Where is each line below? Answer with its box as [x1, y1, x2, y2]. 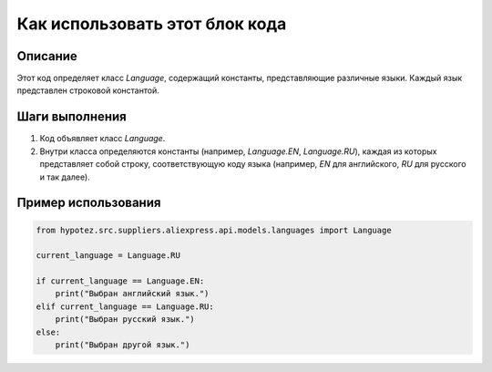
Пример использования [16, 195, 161, 211]
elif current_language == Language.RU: [36, 301, 214, 312]
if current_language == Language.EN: [36, 276, 205, 286]
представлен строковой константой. [16, 85, 159, 96]
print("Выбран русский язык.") [55, 315, 195, 325]
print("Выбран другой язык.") [55, 340, 190, 350]
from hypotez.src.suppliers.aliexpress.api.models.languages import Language [36, 224, 392, 235]
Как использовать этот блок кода [16, 14, 287, 34]
